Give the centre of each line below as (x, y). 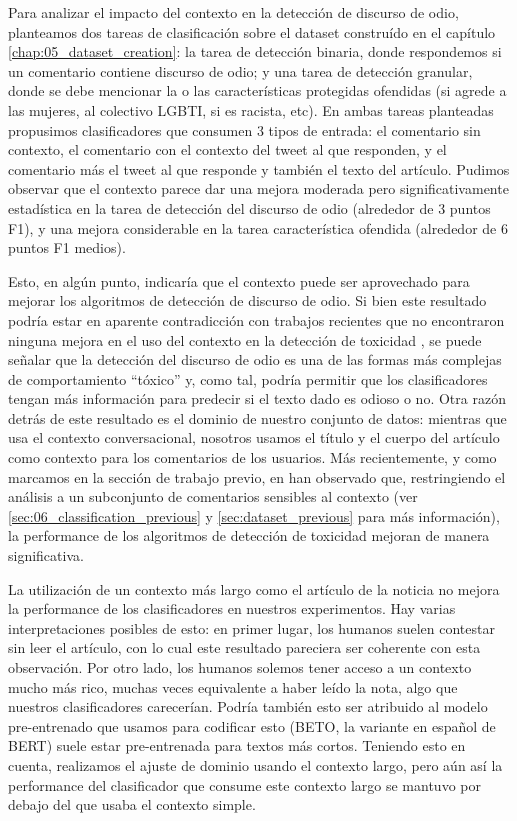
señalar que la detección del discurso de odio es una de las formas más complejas (255, 359)
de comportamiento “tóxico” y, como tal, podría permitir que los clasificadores (248, 378)
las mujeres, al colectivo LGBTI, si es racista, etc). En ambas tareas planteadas (251, 109)
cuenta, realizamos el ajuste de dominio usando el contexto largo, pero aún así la (255, 764)
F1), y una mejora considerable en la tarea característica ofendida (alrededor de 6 (258, 227)
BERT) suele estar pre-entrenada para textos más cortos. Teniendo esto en (237, 745)
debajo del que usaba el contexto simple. (132, 804)
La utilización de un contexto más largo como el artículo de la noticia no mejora (254, 588)
